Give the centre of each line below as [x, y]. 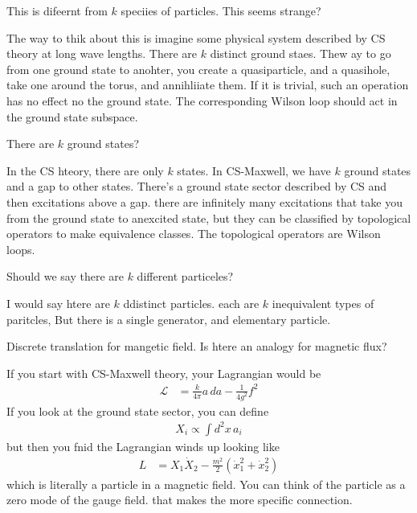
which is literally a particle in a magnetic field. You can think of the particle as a [206, 484]
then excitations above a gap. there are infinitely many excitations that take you [204, 201]
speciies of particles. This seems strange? [221, 10]
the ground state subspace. [72, 116]
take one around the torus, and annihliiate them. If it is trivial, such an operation [208, 85]
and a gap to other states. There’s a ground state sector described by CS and [197, 186]
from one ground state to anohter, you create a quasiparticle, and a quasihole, [198, 69]
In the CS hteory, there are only [85, 170]
